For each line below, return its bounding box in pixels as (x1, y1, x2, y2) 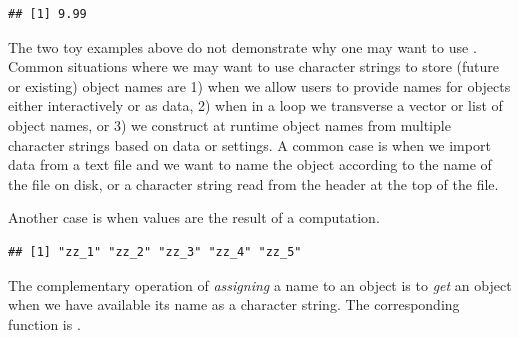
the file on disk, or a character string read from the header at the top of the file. (8, 173, 499, 194)
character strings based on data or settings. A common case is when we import (8, 134, 491, 155)
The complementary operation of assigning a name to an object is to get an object (8, 274, 512, 295)
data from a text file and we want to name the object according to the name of (8, 154, 492, 175)
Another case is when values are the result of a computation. (8, 207, 380, 228)
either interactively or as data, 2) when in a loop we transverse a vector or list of (8, 95, 503, 116)
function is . (8, 313, 81, 334)
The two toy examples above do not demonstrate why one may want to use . (8, 36, 477, 57)
